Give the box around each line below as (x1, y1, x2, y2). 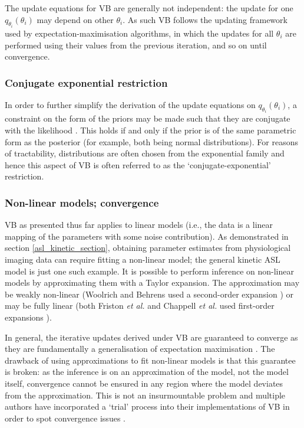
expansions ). (5, 311, 52, 323)
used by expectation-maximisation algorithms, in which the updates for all (5, 27, 274, 40)
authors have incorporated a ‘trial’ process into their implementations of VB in (5, 400, 290, 413)
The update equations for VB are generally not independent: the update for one (5, 2, 293, 14)
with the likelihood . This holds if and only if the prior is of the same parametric (5, 124, 296, 136)
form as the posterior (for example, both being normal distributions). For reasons (5, 135, 299, 148)
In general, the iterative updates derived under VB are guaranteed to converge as (5, 331, 298, 343)
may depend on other (37, 13, 114, 25)
